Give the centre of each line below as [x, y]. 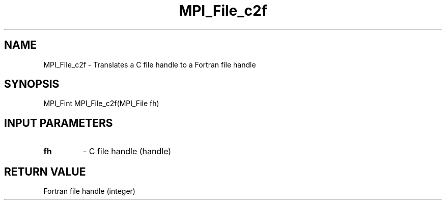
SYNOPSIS [32, 84]
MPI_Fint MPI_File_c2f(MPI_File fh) [101, 104]
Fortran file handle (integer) [89, 191]
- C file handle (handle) [127, 151]
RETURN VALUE [45, 172]
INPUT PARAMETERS [59, 123]
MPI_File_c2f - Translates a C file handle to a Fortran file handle [150, 64]
